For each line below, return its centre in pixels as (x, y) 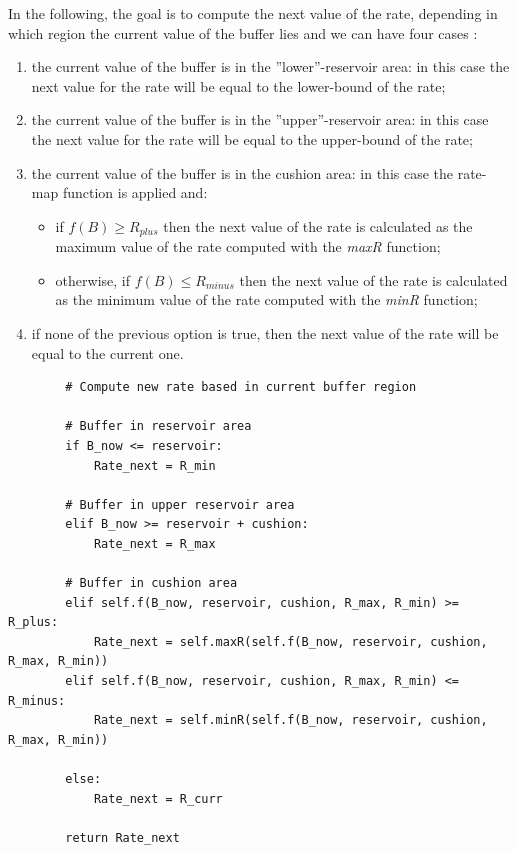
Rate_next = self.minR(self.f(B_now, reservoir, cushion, (290, 720)
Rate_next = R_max (154, 543)
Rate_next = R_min (154, 465)
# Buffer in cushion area (151, 583)
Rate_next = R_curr (158, 798)
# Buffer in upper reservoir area (180, 504)
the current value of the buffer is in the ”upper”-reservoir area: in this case (260, 119)
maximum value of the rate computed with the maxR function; (248, 246)
